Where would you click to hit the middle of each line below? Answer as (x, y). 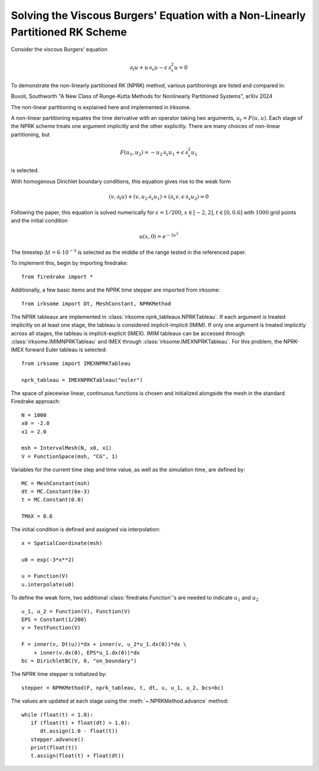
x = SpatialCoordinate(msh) (62, 543)
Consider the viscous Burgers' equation (59, 50)
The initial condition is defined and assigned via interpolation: (86, 530)
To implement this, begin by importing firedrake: (69, 263)
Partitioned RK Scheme (69, 32)
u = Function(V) (45, 576)
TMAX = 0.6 (37, 516)
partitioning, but (30, 134)
